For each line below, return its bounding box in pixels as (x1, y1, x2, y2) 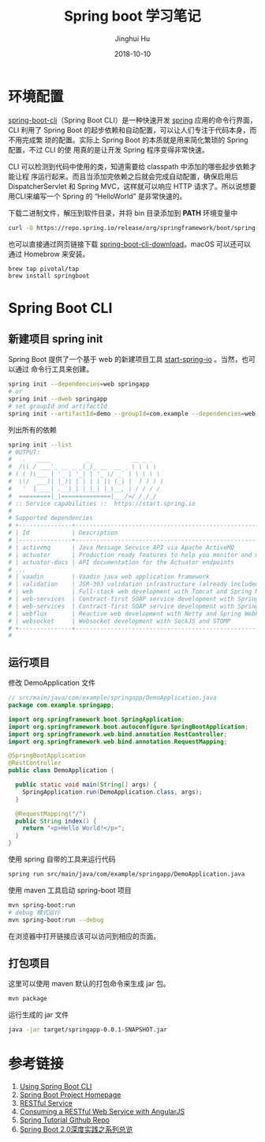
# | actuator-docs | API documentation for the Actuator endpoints (8, 558, 235, 566)
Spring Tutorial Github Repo (19, 1115, 110, 1125)
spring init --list (8, 440, 73, 449)
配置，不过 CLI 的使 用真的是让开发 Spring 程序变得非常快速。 (8, 145, 209, 154)
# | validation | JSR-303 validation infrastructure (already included (8, 580, 259, 589)
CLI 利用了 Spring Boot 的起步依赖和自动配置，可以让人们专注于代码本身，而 (8, 125, 257, 134)
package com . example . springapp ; (8, 701, 114, 709)
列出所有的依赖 (8, 424, 57, 435)
